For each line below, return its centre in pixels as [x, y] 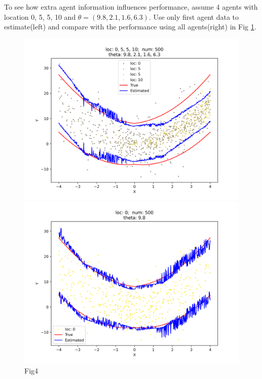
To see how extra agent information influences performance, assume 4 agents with [131, 7]
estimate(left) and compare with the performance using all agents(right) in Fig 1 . [130, 27]
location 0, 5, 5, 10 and [40, 16]
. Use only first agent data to [194, 16]
